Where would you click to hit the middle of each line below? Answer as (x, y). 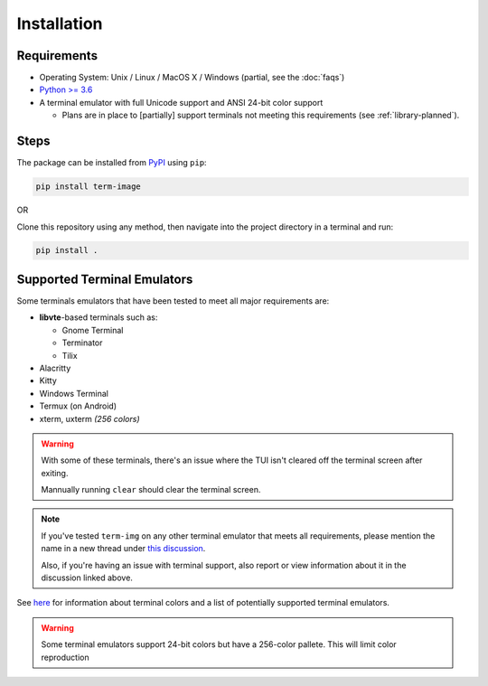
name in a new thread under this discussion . (123, 549)
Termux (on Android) (78, 406)
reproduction (65, 657)
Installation (60, 23)
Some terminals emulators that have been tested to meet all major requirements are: (173, 301)
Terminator (82, 343)
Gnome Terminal (93, 330)
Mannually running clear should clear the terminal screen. (151, 490)
